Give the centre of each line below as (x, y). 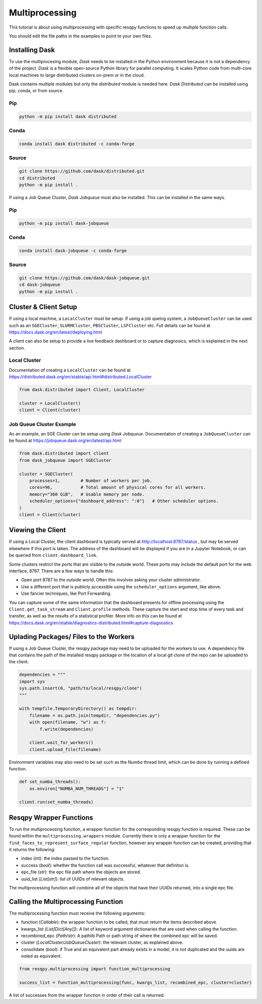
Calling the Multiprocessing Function (66, 901)
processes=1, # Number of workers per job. (91, 481)
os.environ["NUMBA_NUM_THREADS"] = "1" (77, 788)
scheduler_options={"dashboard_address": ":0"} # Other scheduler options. (124, 501)
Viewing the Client (37, 530)
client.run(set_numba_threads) (57, 802)
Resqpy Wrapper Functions (51, 817)
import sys (32, 681)
